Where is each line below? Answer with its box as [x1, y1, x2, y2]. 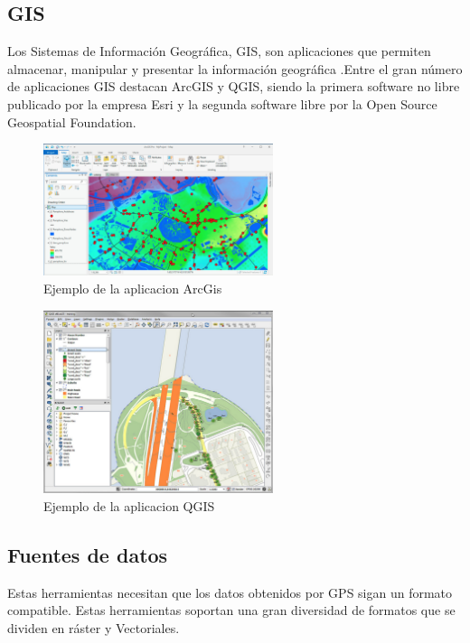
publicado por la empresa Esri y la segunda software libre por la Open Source [7, 94, 437, 113]
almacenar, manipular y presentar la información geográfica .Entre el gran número [7, 59, 463, 78]
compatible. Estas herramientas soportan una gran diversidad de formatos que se [7, 601, 456, 620]
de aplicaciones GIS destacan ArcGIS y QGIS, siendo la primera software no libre [7, 77, 460, 96]
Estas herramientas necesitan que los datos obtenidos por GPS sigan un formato [7, 582, 453, 601]
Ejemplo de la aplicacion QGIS [43, 496, 215, 515]
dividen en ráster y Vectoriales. [7, 618, 180, 637]
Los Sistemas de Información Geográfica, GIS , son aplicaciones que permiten [7, 42, 431, 61]
